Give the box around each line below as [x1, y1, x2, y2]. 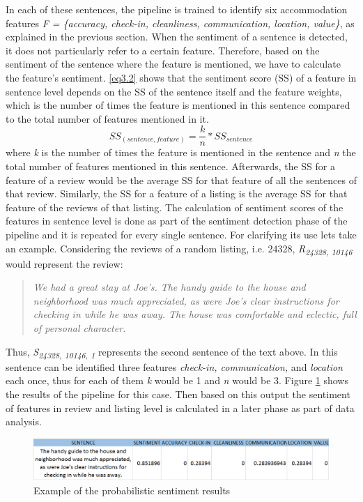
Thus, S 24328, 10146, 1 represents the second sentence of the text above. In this [6, 344, 338, 360]
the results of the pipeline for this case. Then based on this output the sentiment [6, 386, 350, 401]
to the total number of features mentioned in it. [6, 111, 209, 125]
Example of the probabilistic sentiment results [33, 482, 231, 497]
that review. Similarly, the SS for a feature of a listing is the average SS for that [6, 186, 348, 201]
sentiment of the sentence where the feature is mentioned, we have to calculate [6, 56, 341, 71]
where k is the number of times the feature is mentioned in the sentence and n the [6, 145, 356, 160]
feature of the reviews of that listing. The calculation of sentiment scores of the [6, 199, 343, 214]
